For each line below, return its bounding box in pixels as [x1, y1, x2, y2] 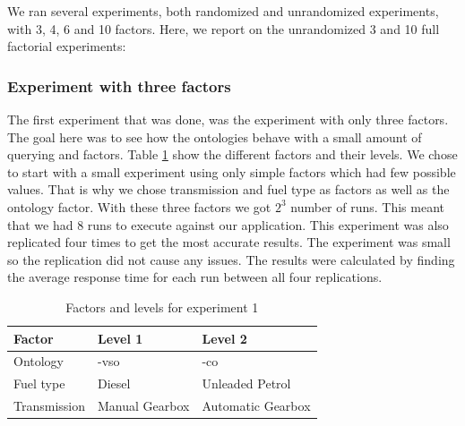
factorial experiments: [7, 37, 126, 55]
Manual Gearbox [98, 396, 190, 415]
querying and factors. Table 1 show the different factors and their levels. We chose [7, 145, 458, 164]
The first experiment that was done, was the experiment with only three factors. [7, 110, 449, 128]
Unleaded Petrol [202, 374, 291, 393]
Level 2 [202, 328, 247, 347]
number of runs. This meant [290, 197, 445, 216]
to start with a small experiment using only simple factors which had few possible [7, 162, 456, 181]
